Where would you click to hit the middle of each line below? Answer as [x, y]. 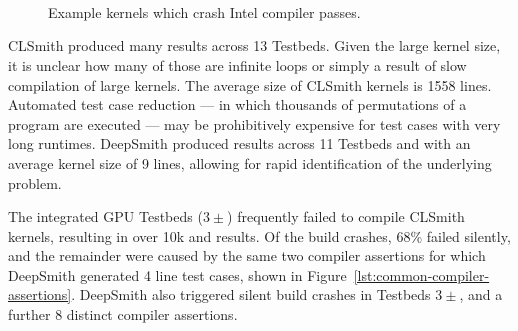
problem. [35, 182]
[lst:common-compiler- [421, 274]
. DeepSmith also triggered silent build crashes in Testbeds [251, 294]
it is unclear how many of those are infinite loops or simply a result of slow [237, 64]
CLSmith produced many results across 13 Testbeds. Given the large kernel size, [254, 45]
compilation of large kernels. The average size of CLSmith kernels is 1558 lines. [250, 84]
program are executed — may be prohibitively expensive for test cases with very [254, 123]
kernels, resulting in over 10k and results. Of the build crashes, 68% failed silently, [259, 235]
